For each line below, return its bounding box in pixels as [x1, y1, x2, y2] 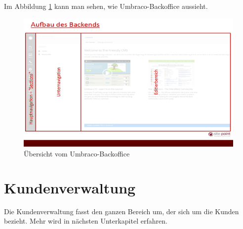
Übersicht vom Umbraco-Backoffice [24, 148, 130, 158]
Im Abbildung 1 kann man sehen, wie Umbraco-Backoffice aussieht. [4, 1, 208, 11]
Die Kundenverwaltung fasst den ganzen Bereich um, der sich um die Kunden [4, 206, 239, 216]
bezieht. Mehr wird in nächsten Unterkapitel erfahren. [4, 216, 167, 226]
